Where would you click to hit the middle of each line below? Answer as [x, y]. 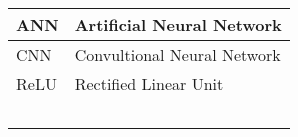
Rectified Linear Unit [149, 83]
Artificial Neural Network [178, 24]
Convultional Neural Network [177, 54]
